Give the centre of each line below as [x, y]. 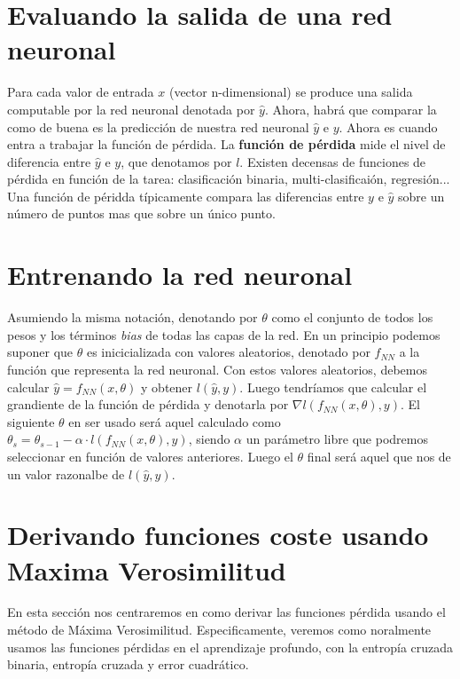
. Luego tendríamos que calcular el [333, 387]
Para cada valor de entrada [81, 92]
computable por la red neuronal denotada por [131, 109]
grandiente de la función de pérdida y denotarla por [148, 404]
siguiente [31, 421]
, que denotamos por [176, 161]
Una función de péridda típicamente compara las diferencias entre [186, 196]
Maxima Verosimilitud [147, 569]
